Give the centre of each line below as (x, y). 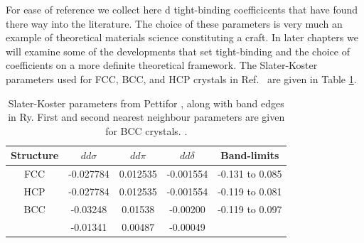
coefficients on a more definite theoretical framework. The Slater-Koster (162, 65)
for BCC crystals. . (146, 130)
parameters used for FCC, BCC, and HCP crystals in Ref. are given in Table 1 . (181, 79)
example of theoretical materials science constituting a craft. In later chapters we (182, 37)
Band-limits (250, 155)
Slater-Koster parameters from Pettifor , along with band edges (146, 103)
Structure (35, 155)
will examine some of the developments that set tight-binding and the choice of (178, 51)
